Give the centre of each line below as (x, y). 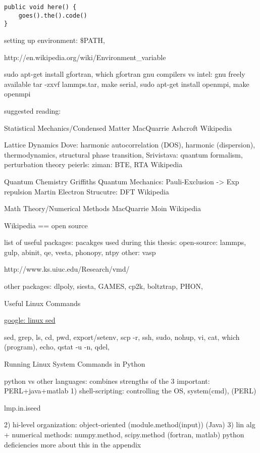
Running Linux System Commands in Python (75, 364)
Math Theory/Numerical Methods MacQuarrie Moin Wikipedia (102, 208)
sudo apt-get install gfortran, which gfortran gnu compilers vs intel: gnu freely (125, 74)
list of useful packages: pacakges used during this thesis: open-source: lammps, (125, 242)
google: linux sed (30, 320)
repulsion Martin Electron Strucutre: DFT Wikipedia (87, 191)
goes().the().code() (53, 15)
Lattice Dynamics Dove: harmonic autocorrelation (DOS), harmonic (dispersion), (130, 145)
